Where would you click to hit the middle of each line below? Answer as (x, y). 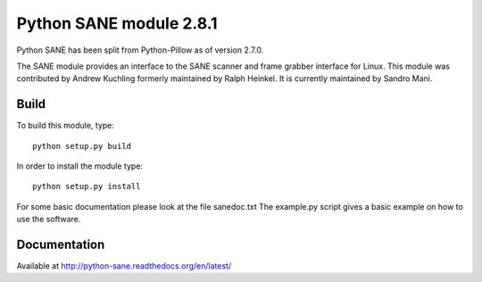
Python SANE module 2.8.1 (117, 23)
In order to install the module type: (79, 166)
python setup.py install (87, 187)
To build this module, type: (66, 126)
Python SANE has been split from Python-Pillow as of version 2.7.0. (140, 50)
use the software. (49, 220)
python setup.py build (82, 146)
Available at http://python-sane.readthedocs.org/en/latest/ (124, 266)
